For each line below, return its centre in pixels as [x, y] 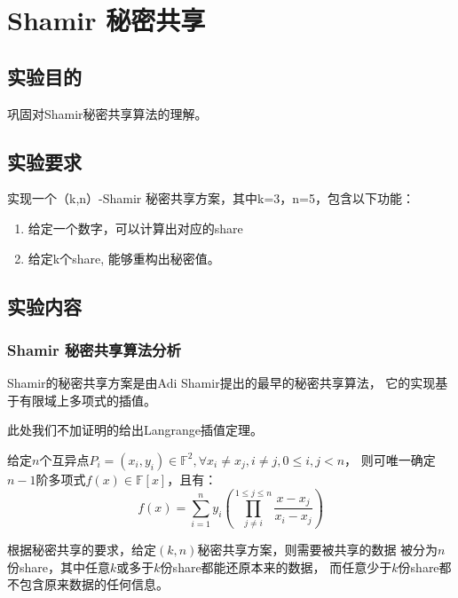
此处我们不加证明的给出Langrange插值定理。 [135, 430]
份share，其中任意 [59, 567]
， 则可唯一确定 [390, 459]
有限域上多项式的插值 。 [87, 400]
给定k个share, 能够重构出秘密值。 [124, 258]
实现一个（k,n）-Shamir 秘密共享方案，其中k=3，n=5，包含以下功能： [211, 198]
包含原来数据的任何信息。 [94, 584]
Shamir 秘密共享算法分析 [94, 349]
